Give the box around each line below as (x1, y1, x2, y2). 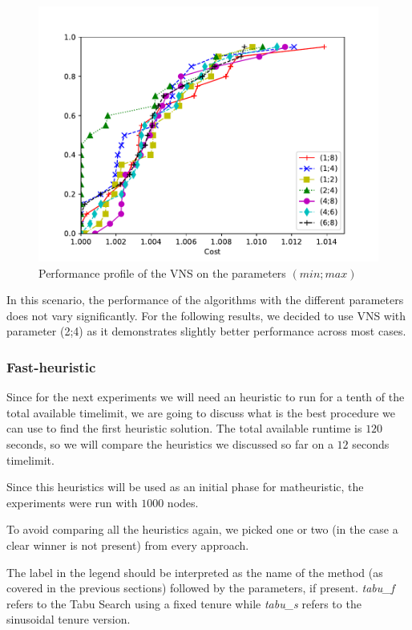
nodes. (167, 494, 199, 510)
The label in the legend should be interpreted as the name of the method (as (6, 563, 383, 580)
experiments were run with (6, 494, 138, 510)
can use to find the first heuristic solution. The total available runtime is (6, 420, 362, 437)
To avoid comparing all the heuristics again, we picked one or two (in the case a (6, 521, 398, 538)
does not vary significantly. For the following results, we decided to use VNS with (6, 307, 406, 323)
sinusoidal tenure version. (6, 611, 131, 628)
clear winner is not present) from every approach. (6, 536, 249, 553)
